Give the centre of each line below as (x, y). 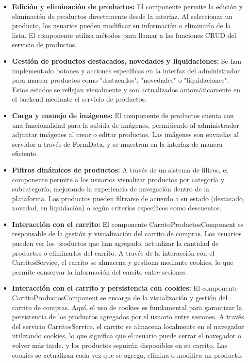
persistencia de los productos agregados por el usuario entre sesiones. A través (128, 317)
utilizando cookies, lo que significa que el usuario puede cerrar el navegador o (126, 336)
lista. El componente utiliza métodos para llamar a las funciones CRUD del (124, 35)
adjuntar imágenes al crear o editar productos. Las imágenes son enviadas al (125, 134)
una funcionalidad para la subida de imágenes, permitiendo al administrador (125, 125)
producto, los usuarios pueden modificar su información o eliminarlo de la (121, 26)
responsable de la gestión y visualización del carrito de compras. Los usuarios (127, 233)
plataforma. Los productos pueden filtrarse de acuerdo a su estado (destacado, (128, 198)
